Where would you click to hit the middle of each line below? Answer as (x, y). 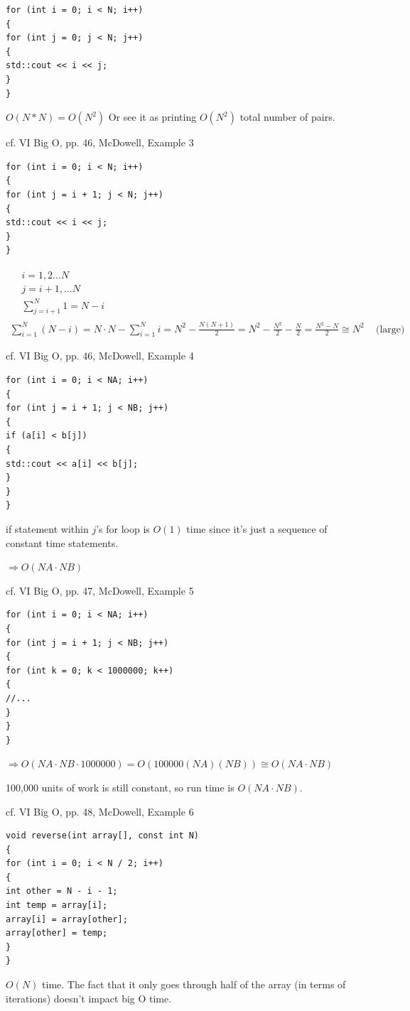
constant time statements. (62, 542)
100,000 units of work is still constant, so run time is (120, 787)
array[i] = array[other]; (67, 919)
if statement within (47, 529)
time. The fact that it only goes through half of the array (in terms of (194, 984)
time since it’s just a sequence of (257, 529)
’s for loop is (123, 529)
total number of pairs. (287, 117)
